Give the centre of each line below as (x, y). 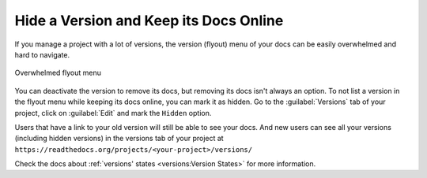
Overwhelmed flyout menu (58, 73)
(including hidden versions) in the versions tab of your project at (119, 139)
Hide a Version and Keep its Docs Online (149, 20)
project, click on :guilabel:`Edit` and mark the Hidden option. (113, 113)
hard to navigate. (42, 54)
